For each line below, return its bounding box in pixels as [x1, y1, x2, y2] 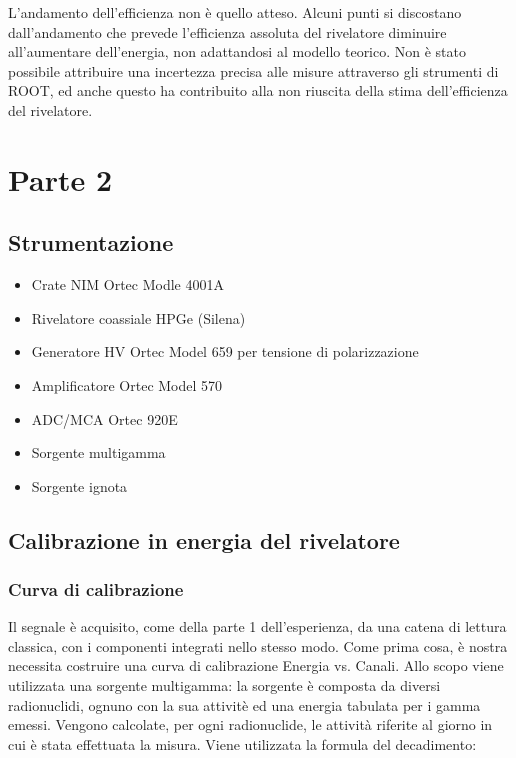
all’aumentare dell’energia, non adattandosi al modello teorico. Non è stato [8, 41, 467, 62]
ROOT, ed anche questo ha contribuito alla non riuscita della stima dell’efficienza [8, 80, 508, 101]
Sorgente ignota [31, 475, 128, 496]
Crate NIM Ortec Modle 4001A [31, 274, 224, 295]
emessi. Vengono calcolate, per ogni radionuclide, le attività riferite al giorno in [8, 714, 493, 735]
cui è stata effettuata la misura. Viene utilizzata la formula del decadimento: [8, 733, 477, 754]
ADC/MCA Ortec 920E [31, 408, 178, 429]
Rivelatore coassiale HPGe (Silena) [31, 307, 246, 328]
